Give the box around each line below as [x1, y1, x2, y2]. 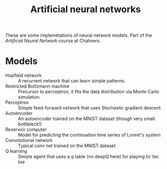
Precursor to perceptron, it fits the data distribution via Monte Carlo [18, 89, 159, 95]
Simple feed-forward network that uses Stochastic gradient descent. [18, 105, 162, 111]
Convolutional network [5, 137, 53, 144]
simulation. [18, 94, 41, 100]
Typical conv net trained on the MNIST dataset [18, 143, 116, 149]
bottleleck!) [18, 121, 42, 127]
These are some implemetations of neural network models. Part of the [5, 32, 152, 39]
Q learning [5, 148, 27, 154]
